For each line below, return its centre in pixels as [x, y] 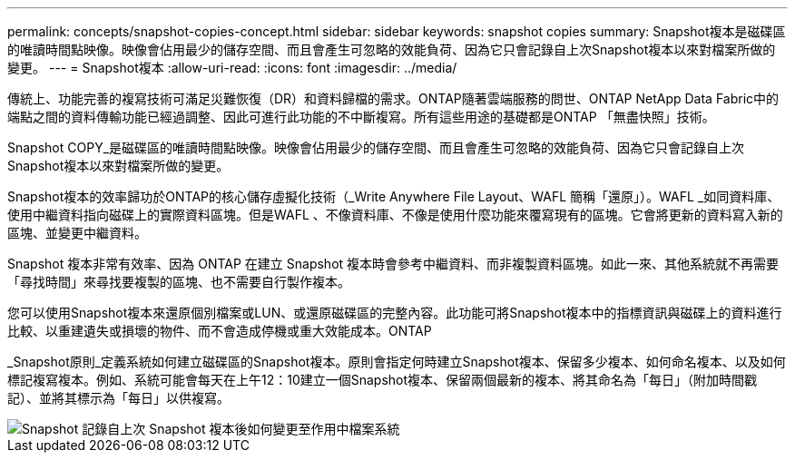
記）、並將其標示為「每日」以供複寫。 [118, 398]
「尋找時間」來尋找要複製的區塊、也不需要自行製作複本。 [179, 282]
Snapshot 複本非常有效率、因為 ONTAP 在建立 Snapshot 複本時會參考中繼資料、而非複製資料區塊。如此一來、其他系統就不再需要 [393, 264]
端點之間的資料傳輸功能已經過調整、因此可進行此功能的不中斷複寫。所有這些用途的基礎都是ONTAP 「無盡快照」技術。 [361, 117]
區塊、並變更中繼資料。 [77, 233]
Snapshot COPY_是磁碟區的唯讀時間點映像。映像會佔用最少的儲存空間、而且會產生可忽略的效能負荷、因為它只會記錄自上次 [376, 147]
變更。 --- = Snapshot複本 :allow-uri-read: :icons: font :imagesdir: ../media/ [232, 68]
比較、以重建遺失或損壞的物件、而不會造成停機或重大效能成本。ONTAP [220, 331]
